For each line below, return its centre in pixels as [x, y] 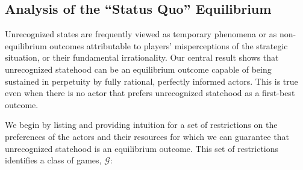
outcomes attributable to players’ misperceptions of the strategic [169, 45]
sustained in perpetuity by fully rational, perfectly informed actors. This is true [151, 81]
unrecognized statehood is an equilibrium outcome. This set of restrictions [142, 148]
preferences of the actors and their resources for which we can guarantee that [147, 136]
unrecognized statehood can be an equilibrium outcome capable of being [138, 69]
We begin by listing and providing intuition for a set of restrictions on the [141, 125]
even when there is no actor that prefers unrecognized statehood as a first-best [150, 93]
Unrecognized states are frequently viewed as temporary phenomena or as [141, 34]
